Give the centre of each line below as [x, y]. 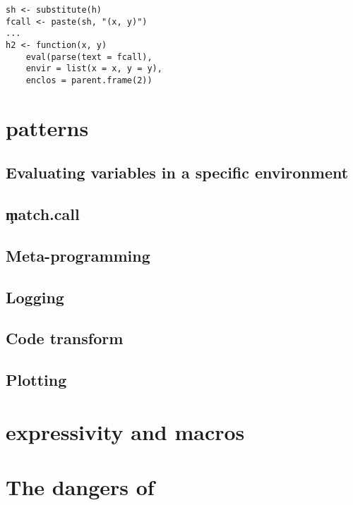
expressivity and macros [125, 431]
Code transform [65, 338]
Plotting [36, 380]
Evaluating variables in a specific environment [177, 172]
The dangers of [80, 487]
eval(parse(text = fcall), [89, 57]
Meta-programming [78, 255]
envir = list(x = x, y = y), [94, 69]
